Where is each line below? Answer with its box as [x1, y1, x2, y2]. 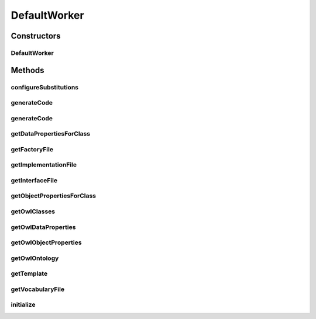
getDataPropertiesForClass [11, 130, 91, 138]
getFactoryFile [11, 145, 54, 153]
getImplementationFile [11, 161, 77, 169]
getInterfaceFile [11, 176, 58, 184]
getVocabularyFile [11, 285, 64, 293]
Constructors [11, 31, 61, 41]
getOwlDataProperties [11, 223, 76, 231]
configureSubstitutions [11, 83, 79, 91]
